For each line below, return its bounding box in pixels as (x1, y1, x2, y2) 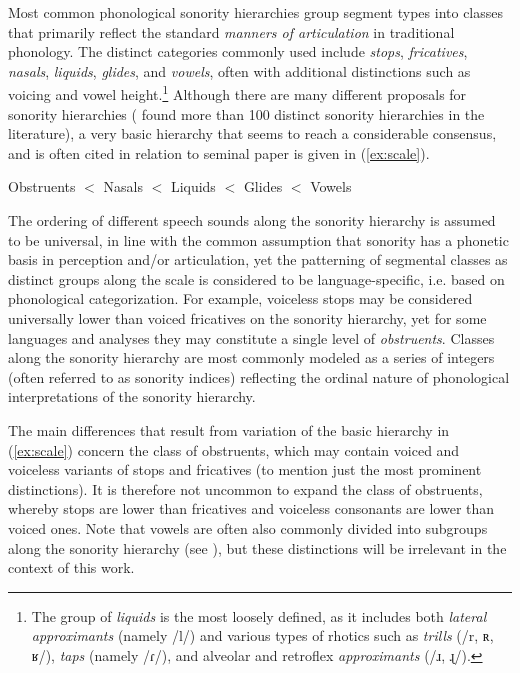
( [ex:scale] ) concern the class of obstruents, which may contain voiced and (8, 439, 460, 460)
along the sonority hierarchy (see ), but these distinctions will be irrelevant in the (8, 537, 507, 558)
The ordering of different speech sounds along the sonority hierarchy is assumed (8, 210, 496, 230)
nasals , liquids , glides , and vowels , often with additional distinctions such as (8, 60, 471, 81)
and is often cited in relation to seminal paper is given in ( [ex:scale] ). (8, 142, 430, 163)
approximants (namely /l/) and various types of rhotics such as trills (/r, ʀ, (31, 625, 494, 646)
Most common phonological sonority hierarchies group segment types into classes (8, 2, 504, 22)
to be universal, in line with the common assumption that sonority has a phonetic (8, 229, 509, 250)
